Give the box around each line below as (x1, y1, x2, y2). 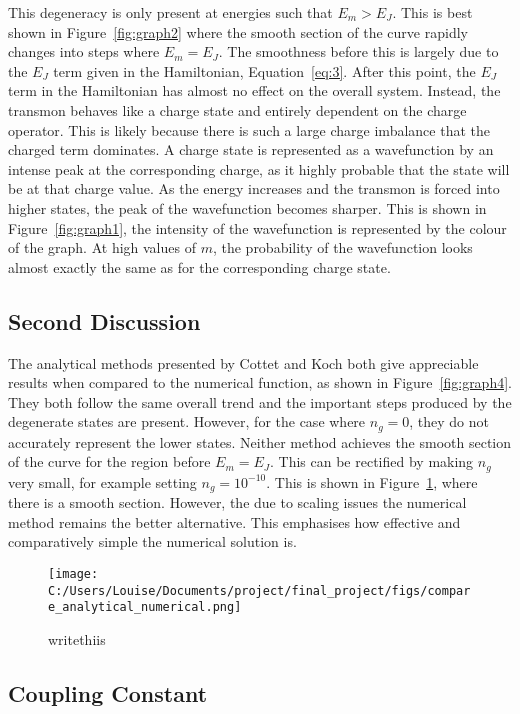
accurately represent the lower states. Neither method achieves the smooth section (8, 431, 512, 452)
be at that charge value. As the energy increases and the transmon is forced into (8, 178, 500, 199)
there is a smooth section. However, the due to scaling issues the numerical (8, 492, 467, 513)
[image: (48, 567, 99, 582)
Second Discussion (8, 305, 201, 336)
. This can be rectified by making (270, 451, 474, 472)
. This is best (392, 2, 473, 22)
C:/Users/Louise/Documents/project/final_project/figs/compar (48, 583, 471, 598)
